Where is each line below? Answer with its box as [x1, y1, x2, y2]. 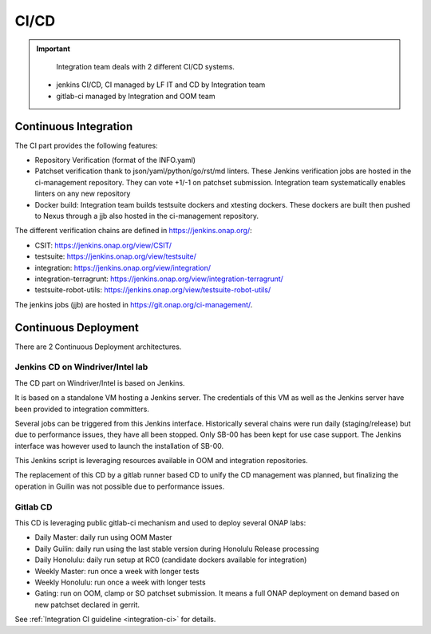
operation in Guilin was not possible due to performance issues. [14, 481, 225, 491]
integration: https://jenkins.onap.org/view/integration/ [34, 263, 212, 272]
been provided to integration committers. [14, 404, 149, 414]
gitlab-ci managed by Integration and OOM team [56, 91, 215, 101]
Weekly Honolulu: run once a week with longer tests [34, 577, 207, 587]
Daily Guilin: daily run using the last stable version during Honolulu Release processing [34, 544, 319, 553]
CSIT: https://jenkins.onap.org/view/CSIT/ [34, 240, 172, 250]
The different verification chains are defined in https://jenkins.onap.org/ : [14, 226, 252, 236]
